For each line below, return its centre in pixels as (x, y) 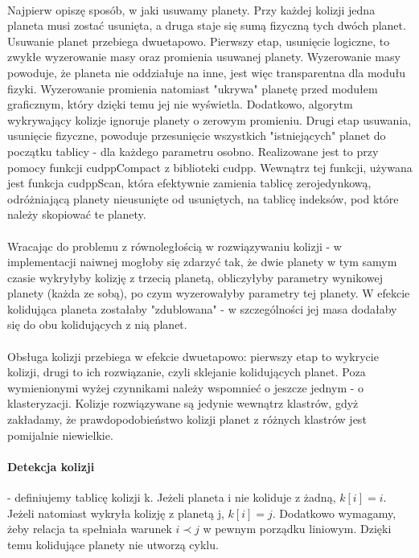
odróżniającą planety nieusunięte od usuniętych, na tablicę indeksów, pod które (203, 198)
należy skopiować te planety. (77, 214)
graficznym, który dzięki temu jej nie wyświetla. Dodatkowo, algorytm (180, 104)
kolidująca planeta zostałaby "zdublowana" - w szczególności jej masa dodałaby (202, 308)
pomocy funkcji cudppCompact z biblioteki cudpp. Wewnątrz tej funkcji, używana (210, 167)
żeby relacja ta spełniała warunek (90, 529)
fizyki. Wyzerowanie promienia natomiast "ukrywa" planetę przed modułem (193, 88)
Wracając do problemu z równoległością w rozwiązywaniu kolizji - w (175, 246)
